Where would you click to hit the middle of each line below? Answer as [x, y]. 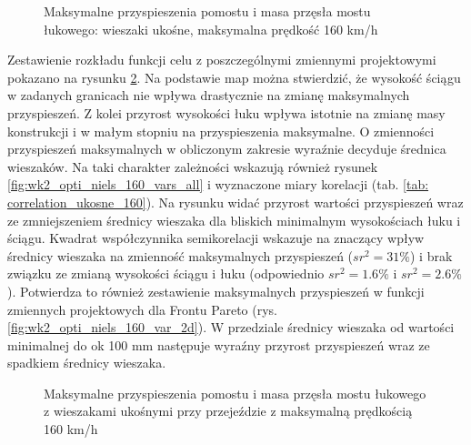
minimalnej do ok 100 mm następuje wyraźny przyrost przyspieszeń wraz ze [219, 344]
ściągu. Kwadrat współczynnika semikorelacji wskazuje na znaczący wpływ [216, 238]
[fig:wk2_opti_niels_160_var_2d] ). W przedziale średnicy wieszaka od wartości [231, 327]
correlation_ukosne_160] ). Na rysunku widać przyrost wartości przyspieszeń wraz [235, 202]
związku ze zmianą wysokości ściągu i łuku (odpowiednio [166, 273]
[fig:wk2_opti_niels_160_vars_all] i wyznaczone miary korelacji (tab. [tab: [218, 184]
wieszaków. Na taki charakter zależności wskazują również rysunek [193, 166]
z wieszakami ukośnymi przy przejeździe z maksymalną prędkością [228, 411]
